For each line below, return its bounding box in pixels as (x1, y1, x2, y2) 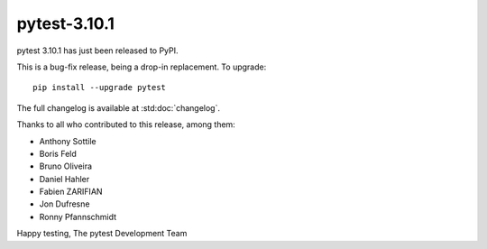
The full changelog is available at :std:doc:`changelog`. (16, 102, 221, 113)
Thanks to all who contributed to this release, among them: (16, 119, 236, 130)
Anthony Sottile (39, 135, 96, 146)
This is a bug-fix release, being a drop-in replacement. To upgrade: (16, 61, 267, 72)
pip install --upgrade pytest (32, 82, 167, 93)
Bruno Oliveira (39, 161, 93, 171)
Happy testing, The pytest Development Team (16, 228, 188, 239)
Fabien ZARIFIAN (39, 186, 103, 198)
